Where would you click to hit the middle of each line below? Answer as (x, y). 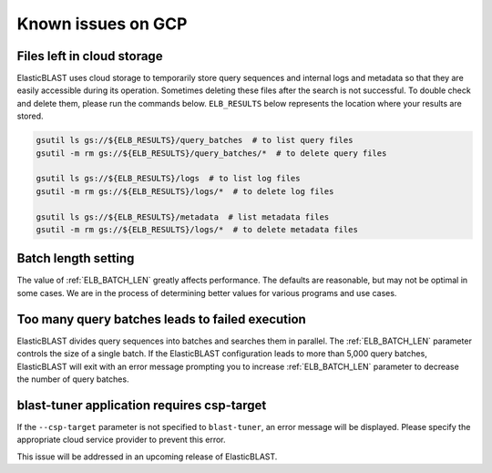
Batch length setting (76, 258)
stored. (31, 116)
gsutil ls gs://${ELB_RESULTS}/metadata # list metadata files (183, 217)
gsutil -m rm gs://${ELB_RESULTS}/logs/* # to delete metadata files (197, 229)
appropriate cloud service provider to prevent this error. (122, 440)
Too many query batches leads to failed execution (162, 319)
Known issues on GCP (102, 24)
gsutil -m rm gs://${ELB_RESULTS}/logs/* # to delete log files (185, 191)
